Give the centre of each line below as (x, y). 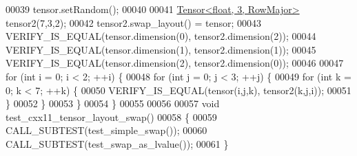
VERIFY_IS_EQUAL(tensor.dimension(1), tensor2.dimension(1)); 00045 (161, 49)
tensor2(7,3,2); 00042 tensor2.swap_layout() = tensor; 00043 (134, 22)
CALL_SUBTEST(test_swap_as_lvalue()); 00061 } (117, 143)
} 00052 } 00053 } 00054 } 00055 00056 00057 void (113, 103)
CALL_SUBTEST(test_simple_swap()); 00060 (106, 130)
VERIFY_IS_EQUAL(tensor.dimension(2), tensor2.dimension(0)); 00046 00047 (175, 63)
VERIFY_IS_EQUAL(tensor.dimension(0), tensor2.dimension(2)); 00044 (161, 36)
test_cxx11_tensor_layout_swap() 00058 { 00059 (111, 116)
